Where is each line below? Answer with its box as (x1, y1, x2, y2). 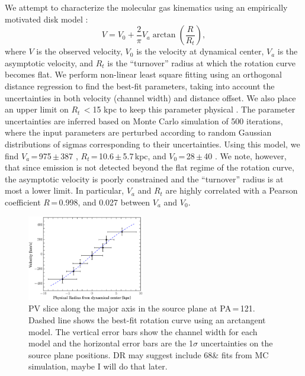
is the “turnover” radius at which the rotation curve (107, 56, 296, 69)
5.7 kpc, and (123, 149, 166, 162)
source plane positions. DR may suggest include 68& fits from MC (28, 348, 269, 361)
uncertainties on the (200, 337, 273, 349)
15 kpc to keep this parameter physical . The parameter (92, 103, 296, 115)
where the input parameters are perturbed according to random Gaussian (5, 126, 272, 139)
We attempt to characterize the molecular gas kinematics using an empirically (5, 1, 288, 13)
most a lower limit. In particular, (5, 184, 124, 197)
